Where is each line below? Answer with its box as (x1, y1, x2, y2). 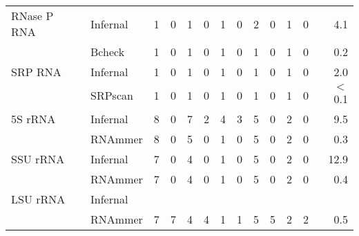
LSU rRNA (11, 191, 66, 207)
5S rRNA (11, 111, 56, 127)
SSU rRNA (11, 151, 65, 167)
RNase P (11, 8, 54, 24)
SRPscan (90, 87, 133, 103)
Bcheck (90, 44, 125, 60)
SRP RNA (11, 64, 61, 80)
